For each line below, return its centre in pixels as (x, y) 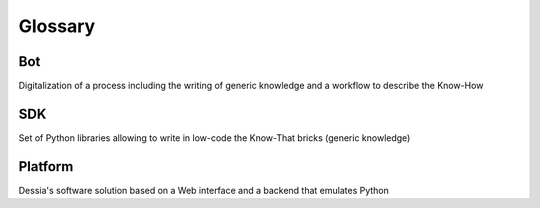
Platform (46, 166)
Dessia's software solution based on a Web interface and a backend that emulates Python (204, 190)
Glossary (57, 26)
